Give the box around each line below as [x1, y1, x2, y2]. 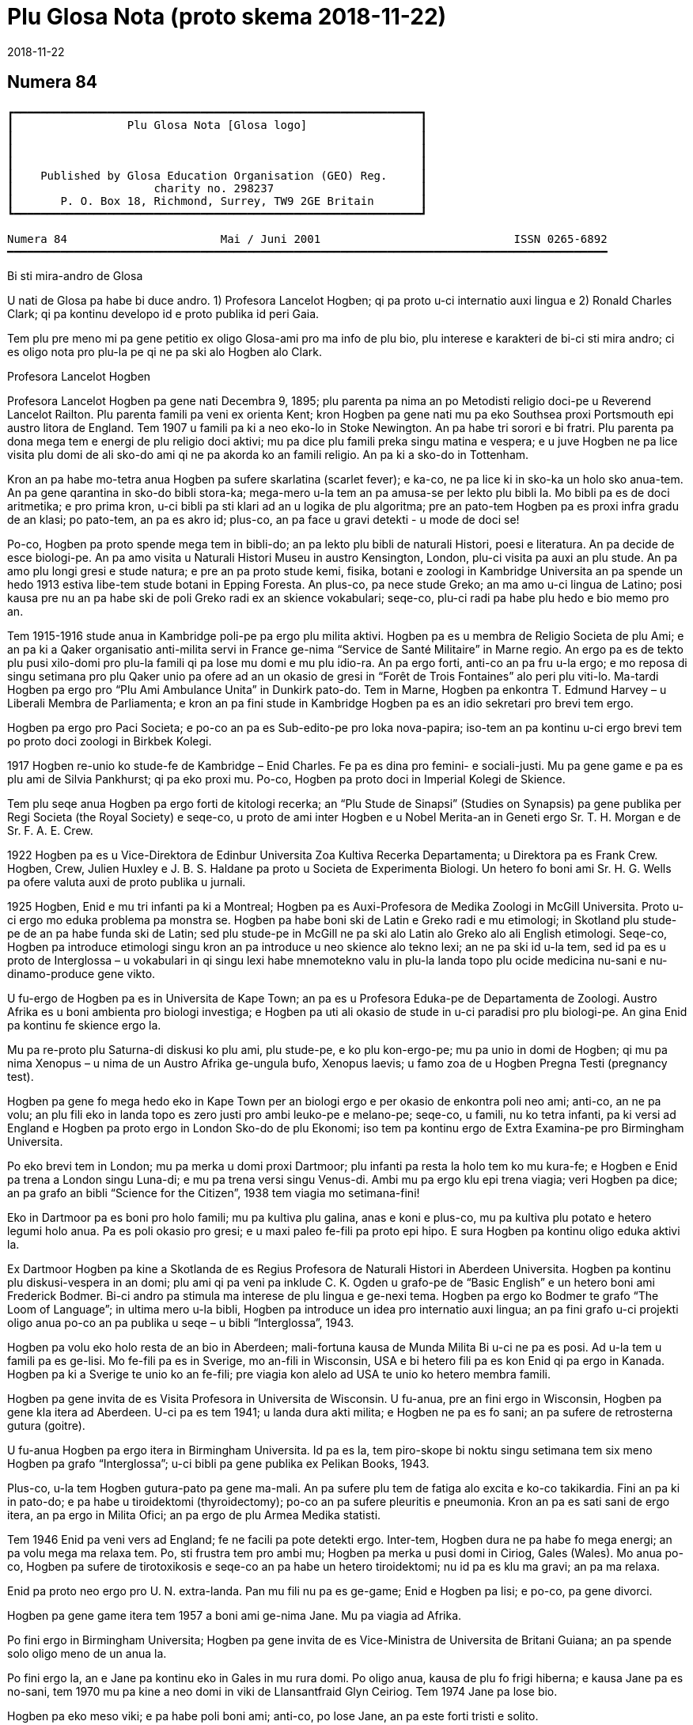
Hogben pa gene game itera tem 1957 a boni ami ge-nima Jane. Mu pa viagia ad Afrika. [7, 1608, 462, 1622]
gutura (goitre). [7, 1418, 85, 1432]
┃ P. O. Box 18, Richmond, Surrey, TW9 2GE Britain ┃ [7, 194, 428, 207]
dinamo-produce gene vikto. [7, 966, 156, 980]
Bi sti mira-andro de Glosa [7, 268, 143, 282]
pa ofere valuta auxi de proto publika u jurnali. [7, 874, 246, 889]
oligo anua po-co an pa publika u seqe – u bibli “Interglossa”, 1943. [7, 1315, 354, 1329]
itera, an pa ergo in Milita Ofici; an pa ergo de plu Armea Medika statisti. [7, 1507, 381, 1522]
